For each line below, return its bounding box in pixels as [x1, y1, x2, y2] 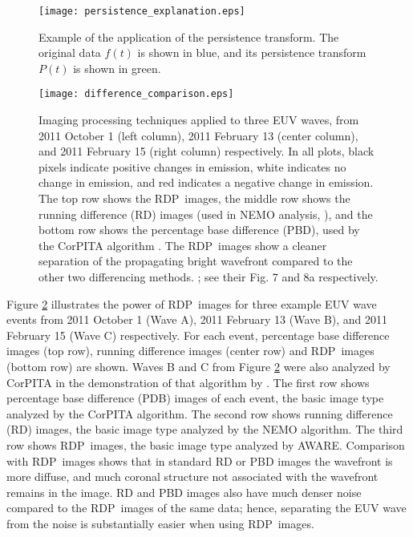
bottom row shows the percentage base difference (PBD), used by [38, 221, 360, 238]
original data [38, 44, 101, 61]
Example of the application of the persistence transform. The [38, 28, 339, 45]
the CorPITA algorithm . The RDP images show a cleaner [38, 236, 327, 253]
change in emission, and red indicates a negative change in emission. [38, 174, 374, 191]
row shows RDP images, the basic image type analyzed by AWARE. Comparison [6, 436, 405, 453]
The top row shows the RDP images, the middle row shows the [38, 190, 350, 207]
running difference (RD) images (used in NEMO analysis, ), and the [38, 205, 373, 222]
